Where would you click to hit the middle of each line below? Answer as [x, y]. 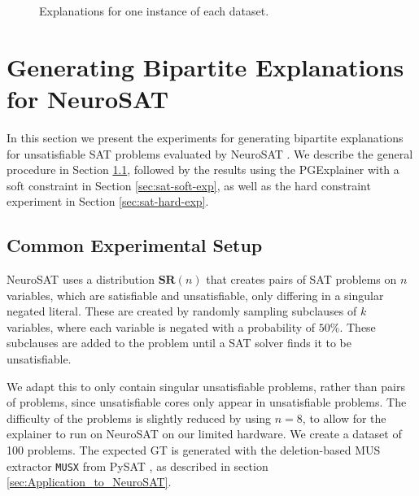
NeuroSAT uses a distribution [81, 279]
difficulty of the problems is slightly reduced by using [139, 418]
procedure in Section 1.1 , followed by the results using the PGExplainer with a [203, 170]
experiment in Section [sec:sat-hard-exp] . [108, 201]
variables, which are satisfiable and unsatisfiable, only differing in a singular [195, 295]
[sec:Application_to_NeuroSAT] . [89, 482]
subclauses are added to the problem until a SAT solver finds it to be [179, 343]
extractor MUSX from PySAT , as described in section [137, 466]
